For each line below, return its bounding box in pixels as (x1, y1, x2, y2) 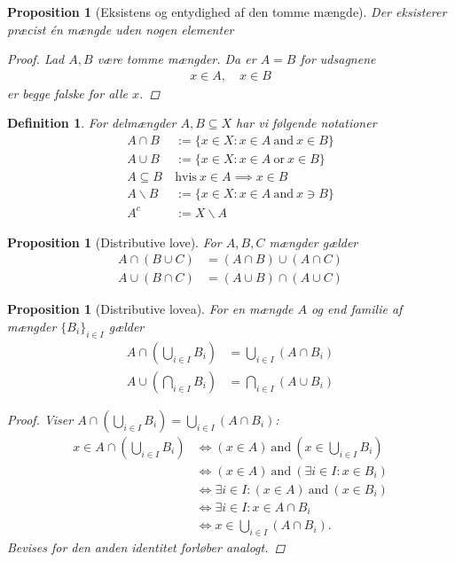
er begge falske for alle (7, 83, 129, 102)
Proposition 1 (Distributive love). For (7, 232, 222, 251)
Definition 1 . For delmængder (7, 113, 177, 132)
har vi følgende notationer (236, 113, 377, 132)
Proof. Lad (7, 50, 65, 68)
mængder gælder (269, 232, 358, 251)
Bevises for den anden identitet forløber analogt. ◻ (7, 538, 286, 557)
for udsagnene (300, 50, 376, 68)
